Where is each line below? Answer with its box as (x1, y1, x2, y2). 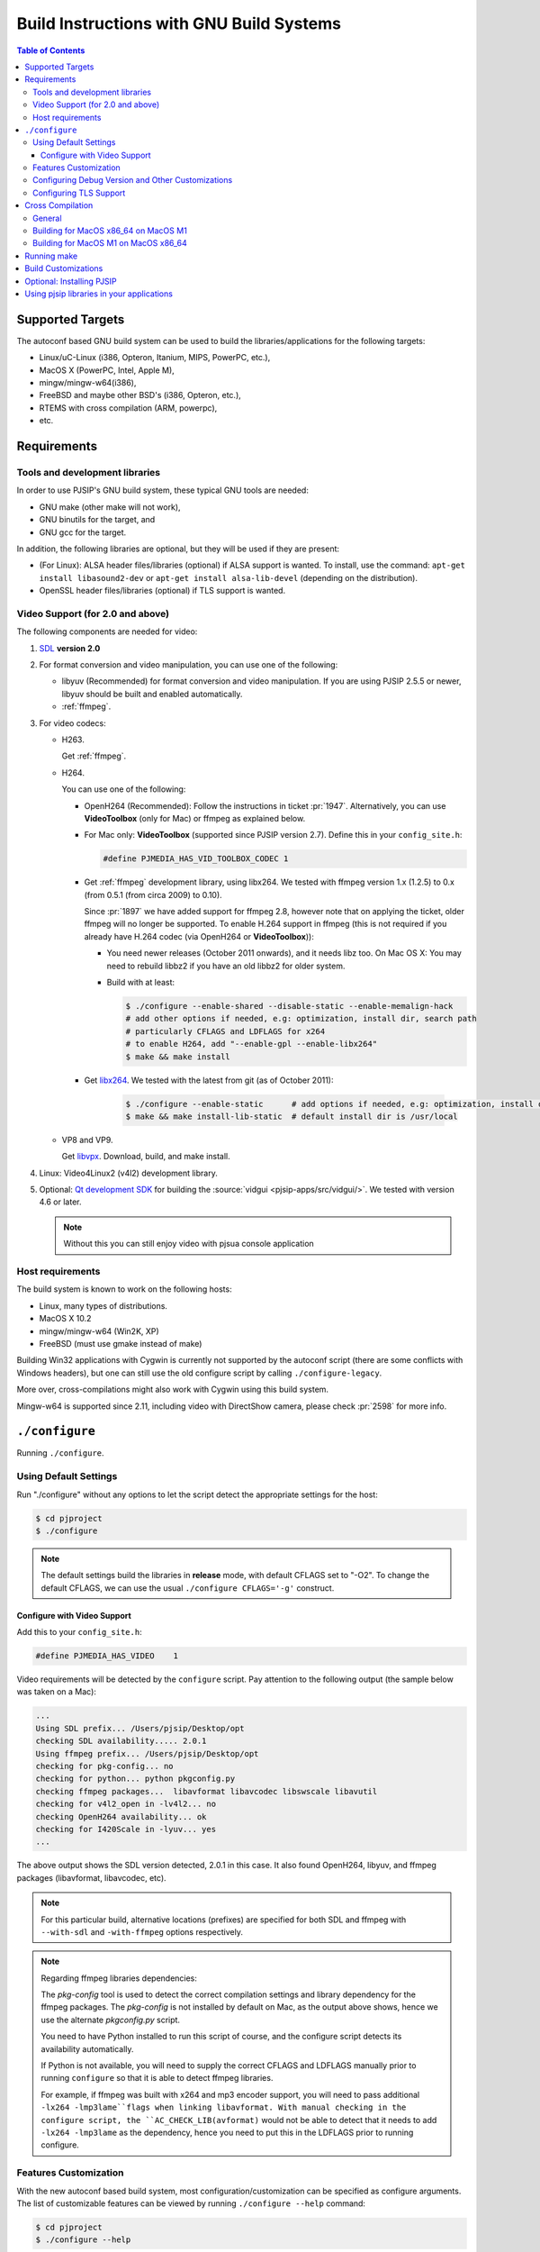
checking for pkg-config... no (35, 1761, 175, 1772)
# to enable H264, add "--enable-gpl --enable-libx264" (125, 1039, 378, 1049)
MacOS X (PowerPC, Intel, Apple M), (39, 365, 175, 376)
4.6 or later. (39, 1196, 82, 1207)
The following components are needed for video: (16, 626, 198, 637)
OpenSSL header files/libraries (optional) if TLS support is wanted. (39, 586, 286, 596)
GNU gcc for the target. (39, 527, 127, 538)
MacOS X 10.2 (39, 1313, 92, 1324)
